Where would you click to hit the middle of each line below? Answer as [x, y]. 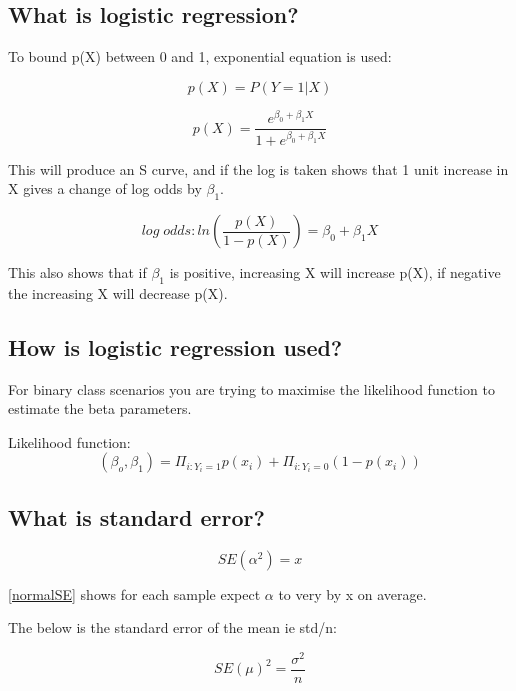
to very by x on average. [352, 593]
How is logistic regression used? [175, 346]
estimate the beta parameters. [100, 408]
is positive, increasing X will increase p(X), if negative [335, 272]
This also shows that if [77, 272]
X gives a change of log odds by [105, 188]
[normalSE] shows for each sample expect [134, 593]
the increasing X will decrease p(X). [118, 292]
